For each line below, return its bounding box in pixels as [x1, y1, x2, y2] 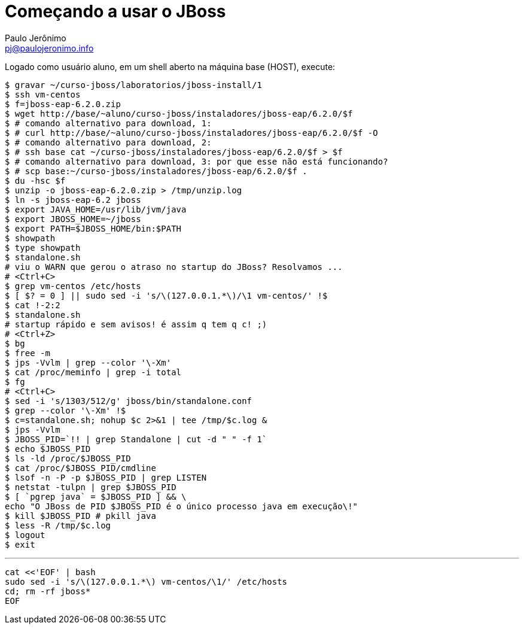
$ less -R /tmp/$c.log [5, 520, 111, 530]
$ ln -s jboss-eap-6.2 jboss [5, 195, 141, 205]
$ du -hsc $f [5, 175, 66, 186]
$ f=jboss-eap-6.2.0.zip [5, 99, 121, 109]
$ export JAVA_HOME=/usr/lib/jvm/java [5, 204, 187, 214]
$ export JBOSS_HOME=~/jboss [5, 214, 141, 224]
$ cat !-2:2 [5, 300, 60, 310]
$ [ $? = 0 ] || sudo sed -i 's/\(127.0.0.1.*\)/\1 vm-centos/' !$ [5, 290, 328, 300]
